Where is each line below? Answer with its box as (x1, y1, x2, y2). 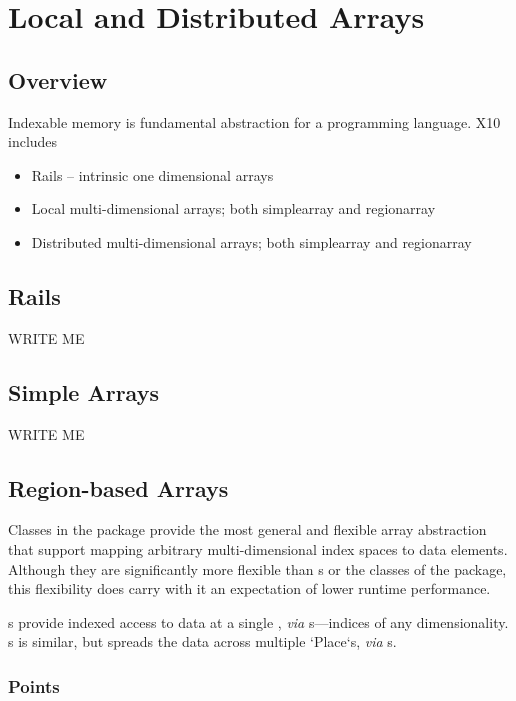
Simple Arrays (8, 376, 159, 407)
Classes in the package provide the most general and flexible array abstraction (8, 519, 487, 540)
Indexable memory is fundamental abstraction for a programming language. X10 (8, 111, 501, 132)
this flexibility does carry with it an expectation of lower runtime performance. (8, 578, 491, 599)
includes (8, 131, 58, 152)
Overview (8, 64, 108, 95)
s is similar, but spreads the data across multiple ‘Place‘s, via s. (8, 631, 397, 652)
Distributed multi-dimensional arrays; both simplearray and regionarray (31, 231, 472, 252)
